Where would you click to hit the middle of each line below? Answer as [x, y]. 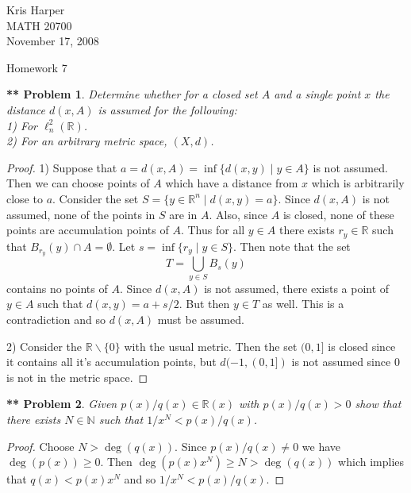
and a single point [317, 94]
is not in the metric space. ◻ [77, 377]
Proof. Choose [40, 446]
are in [183, 214]
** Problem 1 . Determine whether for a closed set [132, 94]
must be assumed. [201, 319]
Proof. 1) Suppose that [62, 167]
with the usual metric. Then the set [211, 346]
